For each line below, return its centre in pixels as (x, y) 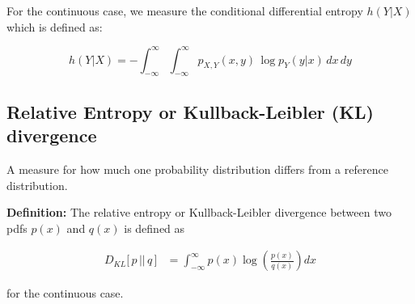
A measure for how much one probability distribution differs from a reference (197, 169)
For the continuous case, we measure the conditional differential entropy (185, 11)
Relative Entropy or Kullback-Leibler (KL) (190, 111)
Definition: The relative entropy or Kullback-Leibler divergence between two (199, 212)
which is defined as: (55, 26)
